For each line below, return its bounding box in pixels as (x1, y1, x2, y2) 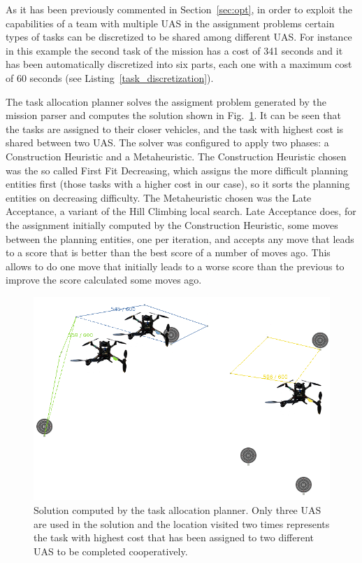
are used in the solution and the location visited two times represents (34, 516, 330, 531)
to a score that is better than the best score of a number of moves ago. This (6, 245, 331, 260)
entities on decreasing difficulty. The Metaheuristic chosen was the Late (6, 190, 312, 204)
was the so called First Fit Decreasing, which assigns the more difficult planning (6, 162, 349, 177)
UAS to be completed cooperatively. (34, 543, 188, 558)
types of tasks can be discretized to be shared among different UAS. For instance (6, 29, 352, 44)
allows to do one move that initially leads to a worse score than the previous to (6, 258, 345, 273)
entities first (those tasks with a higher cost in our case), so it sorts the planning (6, 176, 350, 191)
